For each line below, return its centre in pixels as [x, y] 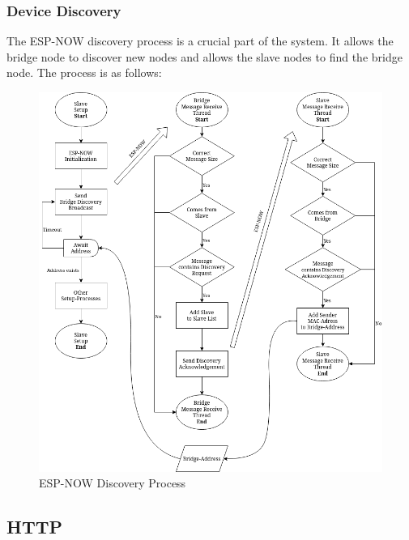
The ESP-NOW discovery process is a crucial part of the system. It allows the [200, 41]
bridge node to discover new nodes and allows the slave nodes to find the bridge [204, 56]
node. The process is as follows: [84, 72]
